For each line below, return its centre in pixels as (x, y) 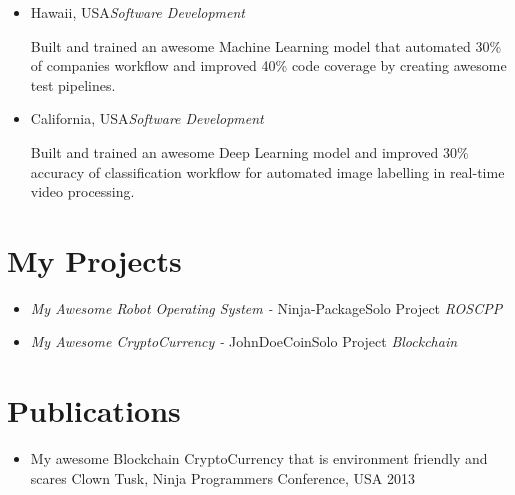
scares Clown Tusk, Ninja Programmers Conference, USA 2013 (222, 477)
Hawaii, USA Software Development (138, 12)
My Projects (94, 259)
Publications (94, 410)
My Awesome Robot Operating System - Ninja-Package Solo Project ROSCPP (266, 307)
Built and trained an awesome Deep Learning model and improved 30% (249, 151)
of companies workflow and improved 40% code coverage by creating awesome (268, 65)
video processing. (82, 191)
